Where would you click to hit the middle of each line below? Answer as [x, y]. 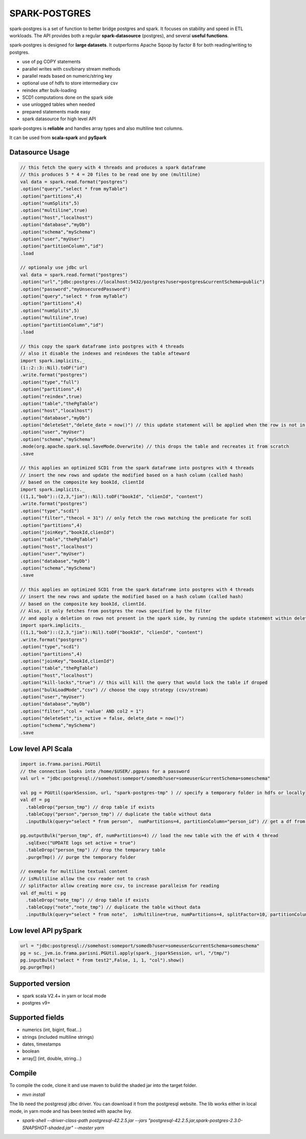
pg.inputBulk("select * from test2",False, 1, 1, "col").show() [102, 960]
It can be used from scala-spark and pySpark [58, 138]
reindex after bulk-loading [49, 90]
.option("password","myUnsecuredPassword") [75, 289]
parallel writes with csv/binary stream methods [71, 69]
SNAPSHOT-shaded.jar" [48, 1128]
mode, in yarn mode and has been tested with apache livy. [71, 1111]
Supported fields [37, 1018]
